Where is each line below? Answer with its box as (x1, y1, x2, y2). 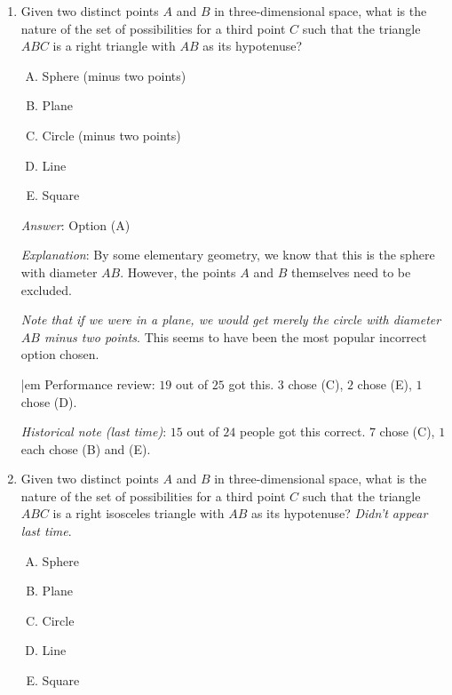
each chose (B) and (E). (20, 439, 151, 458)
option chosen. (20, 345, 99, 363)
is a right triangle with (52, 36, 176, 55)
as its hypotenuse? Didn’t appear (250, 504, 428, 523)
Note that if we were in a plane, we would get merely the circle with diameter (20, 310, 441, 329)
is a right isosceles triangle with (52, 504, 225, 523)
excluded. (20, 280, 72, 299)
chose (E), (357, 374, 412, 393)
